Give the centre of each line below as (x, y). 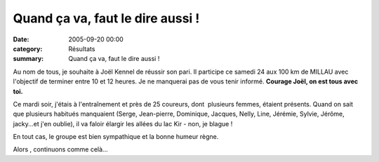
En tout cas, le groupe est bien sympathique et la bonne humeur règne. (116, 137)
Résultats (82, 48)
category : (28, 48)
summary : (28, 59)
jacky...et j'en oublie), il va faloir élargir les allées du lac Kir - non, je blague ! (123, 123)
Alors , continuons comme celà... (60, 149)
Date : (21, 39)
